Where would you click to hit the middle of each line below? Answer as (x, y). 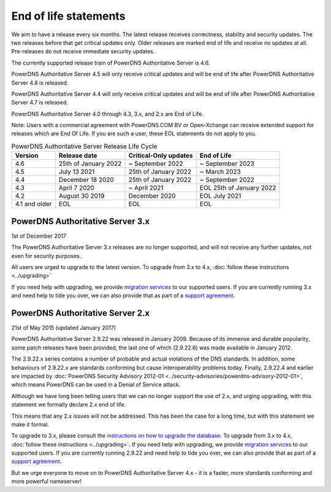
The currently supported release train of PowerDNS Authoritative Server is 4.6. (111, 63)
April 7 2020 (77, 188)
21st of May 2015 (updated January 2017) (64, 327)
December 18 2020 (86, 180)
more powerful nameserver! (47, 482)
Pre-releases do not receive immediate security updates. (83, 52)
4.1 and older (33, 204)
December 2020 (152, 196)
